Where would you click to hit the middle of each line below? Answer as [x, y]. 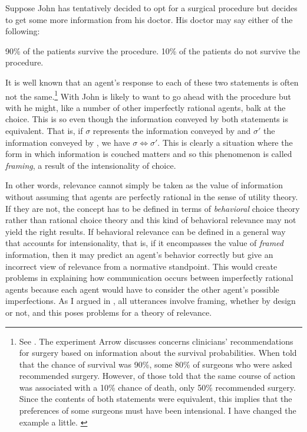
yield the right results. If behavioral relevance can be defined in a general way [146, 231]
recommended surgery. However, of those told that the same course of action [157, 376]
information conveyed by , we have [68, 142]
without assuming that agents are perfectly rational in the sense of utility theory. [152, 196]
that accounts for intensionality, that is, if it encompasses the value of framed [144, 243]
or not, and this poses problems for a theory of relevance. [109, 312]
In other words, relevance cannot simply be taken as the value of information [144, 185]
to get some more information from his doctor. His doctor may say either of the [149, 19]
